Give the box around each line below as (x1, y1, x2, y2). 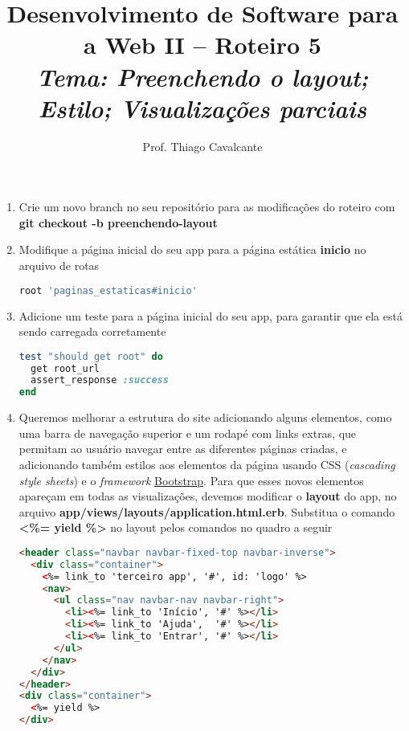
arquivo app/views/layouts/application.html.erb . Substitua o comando (18, 503, 395, 520)
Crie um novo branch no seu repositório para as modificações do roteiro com (18, 198, 395, 215)
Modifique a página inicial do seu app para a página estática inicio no (18, 241, 366, 258)
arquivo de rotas (18, 257, 100, 274)
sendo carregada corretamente (18, 323, 166, 340)
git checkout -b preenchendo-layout (18, 214, 218, 231)
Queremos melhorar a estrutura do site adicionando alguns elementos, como (18, 409, 392, 426)
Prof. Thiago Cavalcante (142, 137, 263, 154)
